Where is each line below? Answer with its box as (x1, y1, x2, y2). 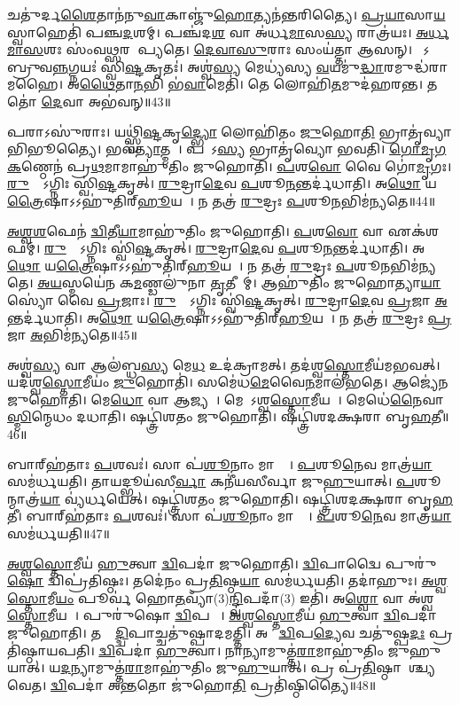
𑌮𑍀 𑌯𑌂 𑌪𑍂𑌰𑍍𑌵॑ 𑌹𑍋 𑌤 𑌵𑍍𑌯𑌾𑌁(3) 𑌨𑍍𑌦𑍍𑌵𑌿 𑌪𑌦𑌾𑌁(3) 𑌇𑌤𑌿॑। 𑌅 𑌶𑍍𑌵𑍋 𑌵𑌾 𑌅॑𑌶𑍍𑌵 (47, 588, 434, 607)
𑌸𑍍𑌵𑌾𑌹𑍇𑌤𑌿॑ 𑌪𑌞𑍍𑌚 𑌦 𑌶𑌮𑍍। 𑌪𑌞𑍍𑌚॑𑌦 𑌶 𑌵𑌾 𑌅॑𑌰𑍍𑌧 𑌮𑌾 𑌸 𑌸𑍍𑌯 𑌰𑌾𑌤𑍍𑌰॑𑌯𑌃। (7, 22, 412, 41)
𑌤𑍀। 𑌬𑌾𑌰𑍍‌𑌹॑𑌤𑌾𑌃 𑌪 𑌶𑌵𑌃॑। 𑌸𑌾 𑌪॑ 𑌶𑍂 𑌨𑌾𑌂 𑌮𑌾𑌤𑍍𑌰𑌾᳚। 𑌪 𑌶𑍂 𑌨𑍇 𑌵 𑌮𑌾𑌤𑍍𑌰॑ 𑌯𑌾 (7, 506, 452, 525)
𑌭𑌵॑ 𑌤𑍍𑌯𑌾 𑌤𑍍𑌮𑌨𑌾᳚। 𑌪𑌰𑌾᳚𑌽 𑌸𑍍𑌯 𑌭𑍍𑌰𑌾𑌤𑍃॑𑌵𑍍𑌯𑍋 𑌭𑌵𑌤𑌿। (105, 139, 386, 158)
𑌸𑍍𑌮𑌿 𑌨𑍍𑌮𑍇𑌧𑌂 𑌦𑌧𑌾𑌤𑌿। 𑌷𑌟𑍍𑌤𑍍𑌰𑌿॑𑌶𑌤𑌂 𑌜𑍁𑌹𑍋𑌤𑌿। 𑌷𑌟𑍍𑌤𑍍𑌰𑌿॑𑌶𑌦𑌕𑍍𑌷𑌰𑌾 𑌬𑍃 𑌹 (7, 407, 432, 426)
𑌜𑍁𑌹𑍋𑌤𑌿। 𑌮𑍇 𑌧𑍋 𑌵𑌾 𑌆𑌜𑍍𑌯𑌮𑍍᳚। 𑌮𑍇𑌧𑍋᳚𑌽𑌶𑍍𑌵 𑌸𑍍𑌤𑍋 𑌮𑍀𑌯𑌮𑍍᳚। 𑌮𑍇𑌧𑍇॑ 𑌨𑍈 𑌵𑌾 (7, 389, 444, 408)
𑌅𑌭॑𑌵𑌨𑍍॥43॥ (88, 91, 171, 110)
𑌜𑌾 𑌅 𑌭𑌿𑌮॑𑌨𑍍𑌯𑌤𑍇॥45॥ (7, 325, 137, 344)
